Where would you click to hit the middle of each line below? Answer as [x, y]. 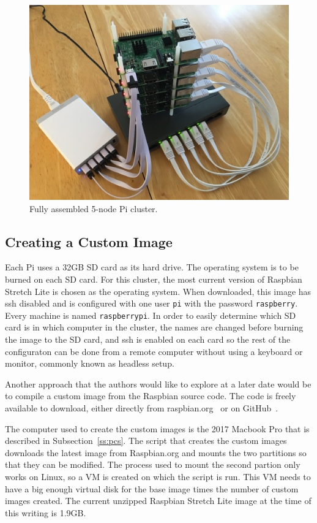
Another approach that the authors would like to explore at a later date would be [158, 384]
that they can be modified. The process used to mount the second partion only [153, 464]
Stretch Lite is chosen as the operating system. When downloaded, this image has [158, 291]
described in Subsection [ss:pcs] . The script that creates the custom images [146, 441]
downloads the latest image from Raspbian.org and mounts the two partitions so [156, 452]
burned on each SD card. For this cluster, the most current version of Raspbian [154, 279]
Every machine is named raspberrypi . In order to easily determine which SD [151, 315]
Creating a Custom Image [89, 241]
